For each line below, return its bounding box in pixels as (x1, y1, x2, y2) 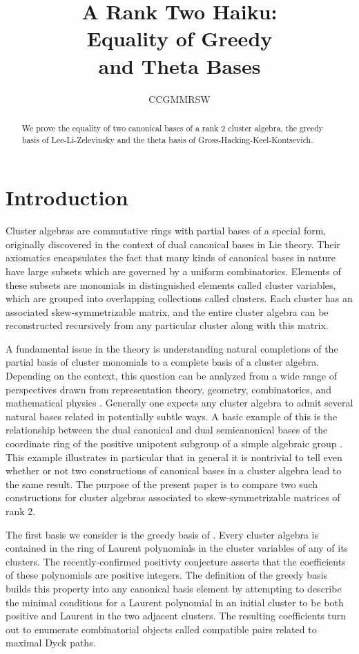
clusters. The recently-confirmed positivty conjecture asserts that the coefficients (6, 554, 346, 568)
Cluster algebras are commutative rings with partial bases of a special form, (6, 223, 327, 238)
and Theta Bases (98, 51, 261, 80)
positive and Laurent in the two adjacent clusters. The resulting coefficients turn (6, 608, 347, 623)
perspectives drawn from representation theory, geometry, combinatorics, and (6, 382, 331, 396)
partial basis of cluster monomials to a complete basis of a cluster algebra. (6, 355, 320, 369)
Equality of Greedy (86, 24, 273, 53)
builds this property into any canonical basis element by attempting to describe (6, 581, 342, 595)
